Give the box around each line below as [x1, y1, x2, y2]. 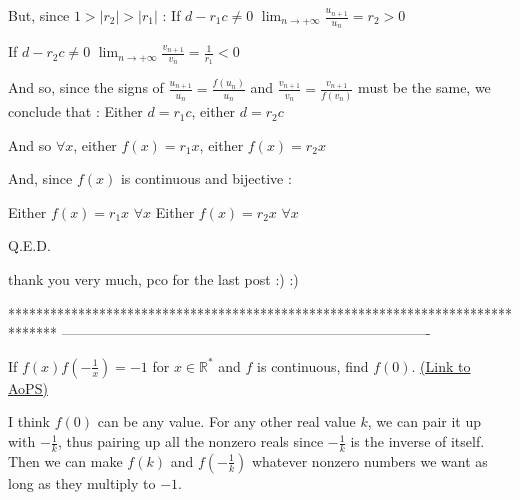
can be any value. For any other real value [97, 411, 356, 432]
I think [8, 411, 51, 432]
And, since [8, 168, 73, 189]
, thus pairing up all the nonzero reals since [57, 431, 324, 452]
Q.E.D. [8, 235, 51, 256]
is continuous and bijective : [120, 168, 292, 189]
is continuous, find [257, 355, 369, 376]
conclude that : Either [8, 101, 143, 122]
